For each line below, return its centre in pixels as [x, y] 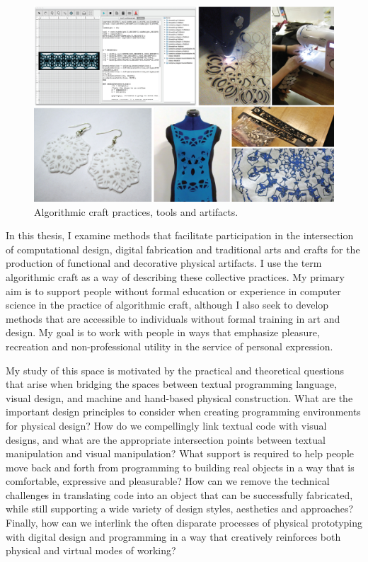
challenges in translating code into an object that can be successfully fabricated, [179, 494]
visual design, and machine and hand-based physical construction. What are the [179, 397]
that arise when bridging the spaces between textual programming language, [171, 384]
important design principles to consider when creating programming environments [183, 412]
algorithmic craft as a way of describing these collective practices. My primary [175, 276]
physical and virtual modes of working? [91, 550]
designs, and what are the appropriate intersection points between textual [166, 439]
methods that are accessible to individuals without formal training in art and [173, 318]
